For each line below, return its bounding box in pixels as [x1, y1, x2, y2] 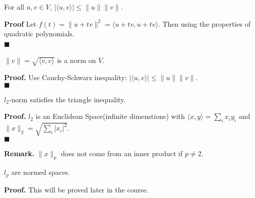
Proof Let [4, 18, 37, 29]
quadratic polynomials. [4, 28, 75, 39]
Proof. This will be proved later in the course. [4, 184, 149, 194]
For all [4, 2, 24, 12]
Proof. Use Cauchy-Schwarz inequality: [4, 72, 127, 83]
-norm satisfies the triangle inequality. [9, 94, 126, 104]
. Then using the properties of [158, 18, 250, 29]
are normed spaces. [11, 167, 70, 177]
